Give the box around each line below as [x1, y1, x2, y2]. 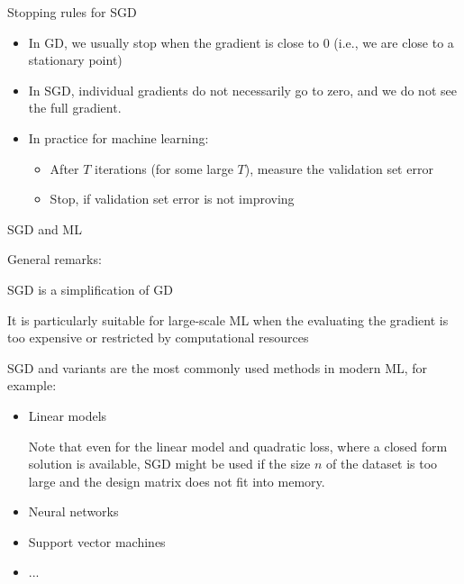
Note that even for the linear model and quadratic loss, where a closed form [28, 436, 448, 455]
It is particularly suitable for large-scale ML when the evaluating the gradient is [7, 310, 449, 329]
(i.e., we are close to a [333, 32, 454, 51]
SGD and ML [7, 219, 82, 238]
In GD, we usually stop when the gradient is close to [28, 32, 320, 51]
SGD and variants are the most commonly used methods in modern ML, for [7, 358, 428, 377]
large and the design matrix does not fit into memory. [28, 471, 325, 490]
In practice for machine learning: [28, 128, 209, 147]
